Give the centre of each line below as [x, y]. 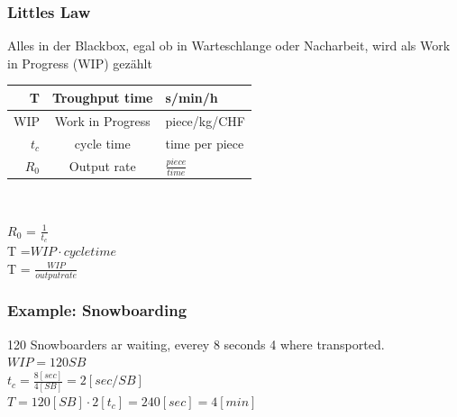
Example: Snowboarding [97, 310]
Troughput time [102, 97]
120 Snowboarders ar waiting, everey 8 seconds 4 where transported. [196, 344]
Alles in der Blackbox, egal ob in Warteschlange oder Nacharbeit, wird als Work [229, 45]
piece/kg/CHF [205, 120]
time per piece [205, 143]
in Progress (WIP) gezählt [80, 63]
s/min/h [192, 97]
